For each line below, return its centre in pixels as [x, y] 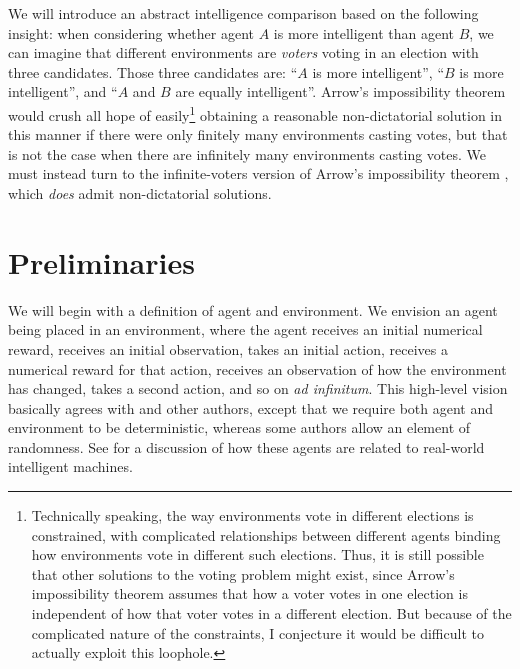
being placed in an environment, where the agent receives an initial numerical [245, 329]
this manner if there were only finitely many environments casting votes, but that [258, 134]
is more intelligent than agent [364, 32]
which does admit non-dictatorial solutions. [140, 193]
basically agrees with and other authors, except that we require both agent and [251, 407]
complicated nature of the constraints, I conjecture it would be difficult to [257, 632]
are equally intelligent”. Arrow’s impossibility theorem [340, 91]
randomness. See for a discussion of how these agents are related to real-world [246, 446]
